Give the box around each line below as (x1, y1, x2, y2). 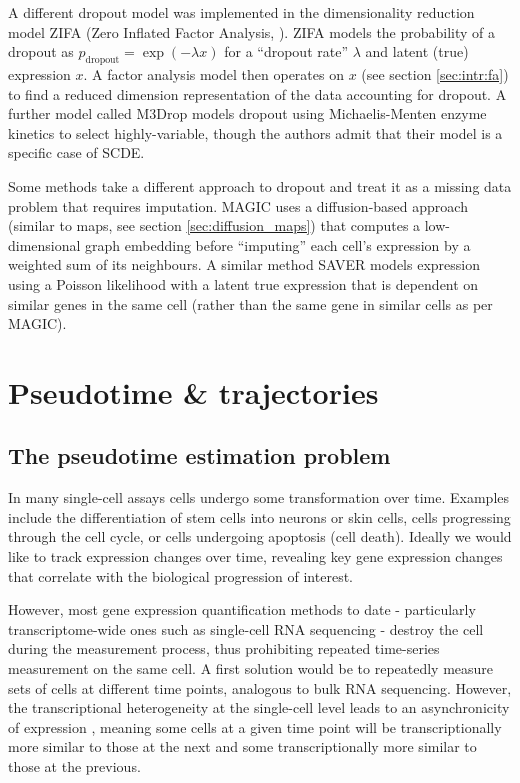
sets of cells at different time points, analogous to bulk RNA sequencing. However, (8, 677, 512, 698)
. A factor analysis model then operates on (83, 63, 344, 84)
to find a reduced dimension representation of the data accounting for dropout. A (8, 83, 507, 104)
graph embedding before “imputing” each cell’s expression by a (85, 234, 471, 255)
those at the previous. (8, 756, 141, 776)
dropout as (8, 41, 74, 62)
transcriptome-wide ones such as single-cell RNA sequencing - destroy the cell (8, 618, 484, 639)
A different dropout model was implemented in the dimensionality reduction (8, 2, 475, 22)
